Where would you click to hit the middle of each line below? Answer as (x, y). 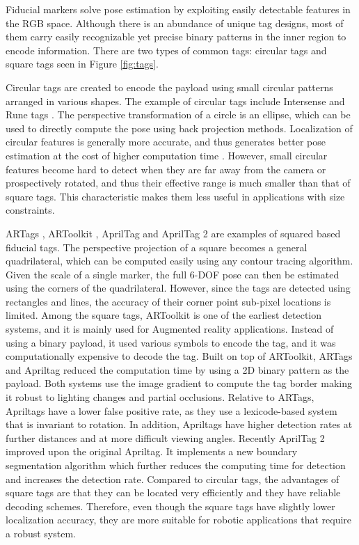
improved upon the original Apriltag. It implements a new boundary (152, 451)
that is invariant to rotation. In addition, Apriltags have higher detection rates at (179, 424)
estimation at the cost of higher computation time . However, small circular (167, 155)
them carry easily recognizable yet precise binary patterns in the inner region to (176, 37)
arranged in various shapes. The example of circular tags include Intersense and (175, 101)
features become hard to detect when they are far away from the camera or (166, 169)
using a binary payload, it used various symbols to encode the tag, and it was (171, 342)
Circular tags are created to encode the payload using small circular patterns (169, 87)
